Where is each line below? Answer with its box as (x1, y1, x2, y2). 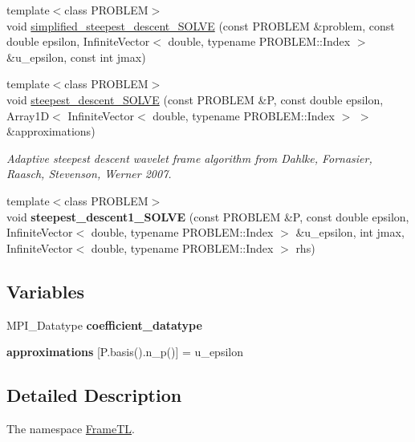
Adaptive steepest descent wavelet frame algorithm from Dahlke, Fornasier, (6, 149, 372, 166)
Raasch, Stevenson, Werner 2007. (6, 165, 172, 182)
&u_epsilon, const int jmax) (6, 48, 146, 65)
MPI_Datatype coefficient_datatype (6, 316, 202, 333)
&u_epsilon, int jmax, (295, 224, 405, 241)
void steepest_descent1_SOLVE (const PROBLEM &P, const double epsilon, (6, 208, 409, 225)
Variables (6, 278, 85, 303)
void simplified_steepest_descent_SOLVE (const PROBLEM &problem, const (6, 17, 395, 34)
